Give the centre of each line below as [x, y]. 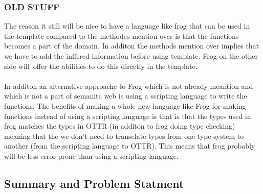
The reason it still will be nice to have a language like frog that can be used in [127, 26]
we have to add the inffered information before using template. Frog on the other [131, 56]
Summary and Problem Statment [94, 183]
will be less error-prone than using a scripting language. [91, 155]
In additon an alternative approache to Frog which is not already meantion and [129, 86]
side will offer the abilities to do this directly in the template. [101, 66]
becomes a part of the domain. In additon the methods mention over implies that [132, 46]
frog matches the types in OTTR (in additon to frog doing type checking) [120, 126]
